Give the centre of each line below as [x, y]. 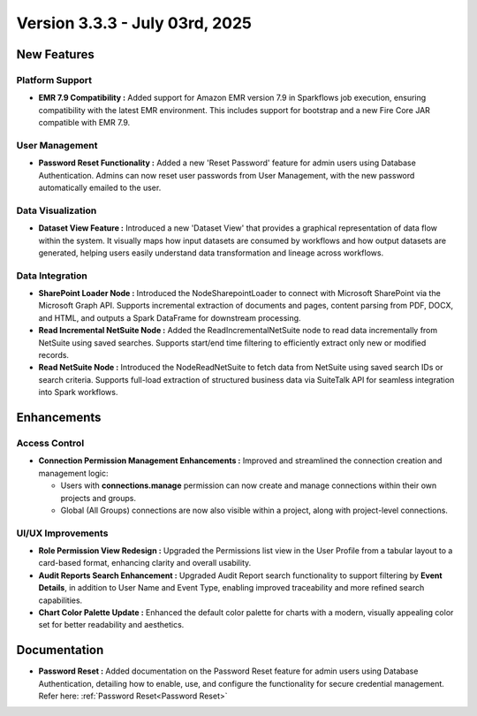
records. [54, 355]
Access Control [50, 443]
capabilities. [61, 600]
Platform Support [54, 80]
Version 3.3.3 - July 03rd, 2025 [134, 23]
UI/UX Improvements [62, 533]
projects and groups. [98, 498]
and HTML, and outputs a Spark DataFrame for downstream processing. [170, 317]
